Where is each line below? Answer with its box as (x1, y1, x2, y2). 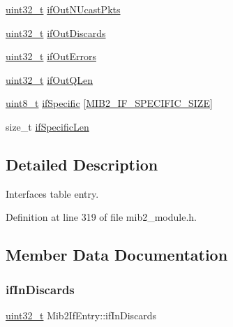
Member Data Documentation (6, 244, 228, 266)
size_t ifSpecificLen (6, 119, 89, 133)
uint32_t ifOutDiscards (6, 25, 106, 40)
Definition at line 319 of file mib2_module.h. (6, 210, 197, 224)
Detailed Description (6, 153, 158, 175)
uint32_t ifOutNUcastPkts (6, 2, 121, 16)
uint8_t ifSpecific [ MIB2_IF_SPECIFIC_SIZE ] (6, 96, 213, 110)
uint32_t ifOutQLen (6, 72, 93, 87)
